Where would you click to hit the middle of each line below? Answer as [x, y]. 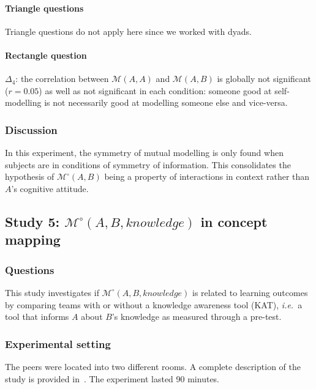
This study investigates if [52, 292]
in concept [234, 221]
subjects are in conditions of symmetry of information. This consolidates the [148, 164]
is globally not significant [264, 79]
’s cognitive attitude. [50, 188]
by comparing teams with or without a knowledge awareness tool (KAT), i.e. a [154, 304]
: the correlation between [62, 79]
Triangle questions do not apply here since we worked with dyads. [128, 31]
